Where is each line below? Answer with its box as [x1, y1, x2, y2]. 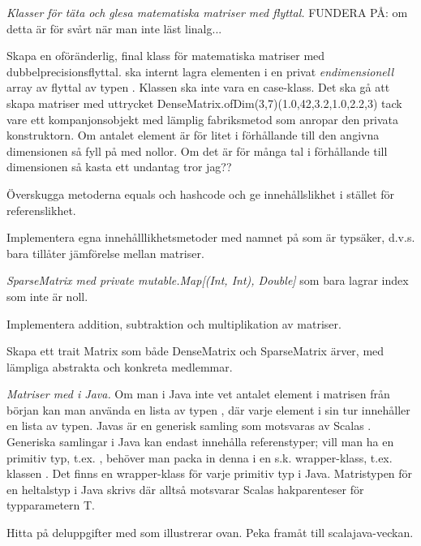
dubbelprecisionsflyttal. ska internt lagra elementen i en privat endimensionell [6, 62, 394, 80]
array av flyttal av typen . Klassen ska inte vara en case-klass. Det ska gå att [6, 79, 390, 96]
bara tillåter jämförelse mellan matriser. [6, 244, 204, 261]
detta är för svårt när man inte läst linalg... [6, 19, 222, 37]
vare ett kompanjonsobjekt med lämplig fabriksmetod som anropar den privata [6, 110, 399, 127]
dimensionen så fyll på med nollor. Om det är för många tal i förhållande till [6, 142, 388, 159]
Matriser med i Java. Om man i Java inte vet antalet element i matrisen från [6, 385, 390, 402]
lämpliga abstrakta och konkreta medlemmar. [6, 358, 233, 375]
